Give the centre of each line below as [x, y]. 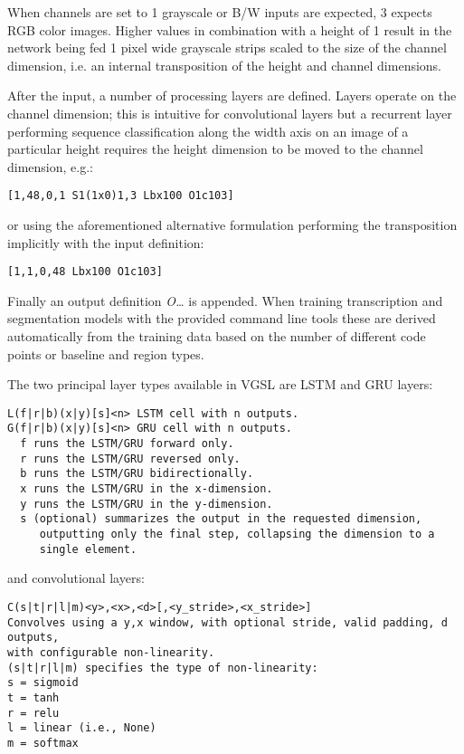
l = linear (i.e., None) [82, 728]
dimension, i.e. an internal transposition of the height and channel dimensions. [225, 65]
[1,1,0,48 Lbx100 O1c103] [85, 272]
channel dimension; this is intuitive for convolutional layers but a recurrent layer [230, 113]
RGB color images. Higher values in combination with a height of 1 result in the [230, 29]
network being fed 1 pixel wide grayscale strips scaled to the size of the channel [227, 48]
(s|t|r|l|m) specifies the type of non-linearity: [163, 668]
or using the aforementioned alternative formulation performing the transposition [232, 224]
